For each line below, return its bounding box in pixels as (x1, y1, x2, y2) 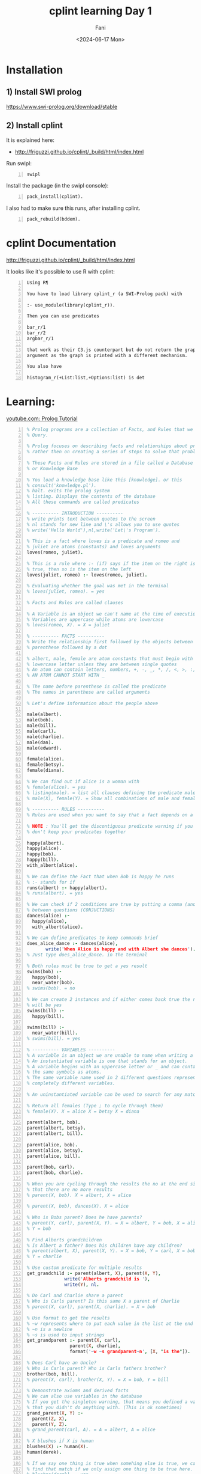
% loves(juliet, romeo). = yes (26, 589, 105, 595)
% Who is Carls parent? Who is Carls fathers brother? (26, 1365, 166, 1371)
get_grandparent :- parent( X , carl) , (26, 1338, 121, 1344)
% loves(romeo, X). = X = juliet (26, 622, 110, 628)
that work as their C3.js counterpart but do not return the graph (26, 347, 199, 353)
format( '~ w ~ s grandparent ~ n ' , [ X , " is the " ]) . (69, 1348, 190, 1355)
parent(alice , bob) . (26, 1142, 78, 1148)
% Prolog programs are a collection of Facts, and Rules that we (26, 426, 193, 432)
